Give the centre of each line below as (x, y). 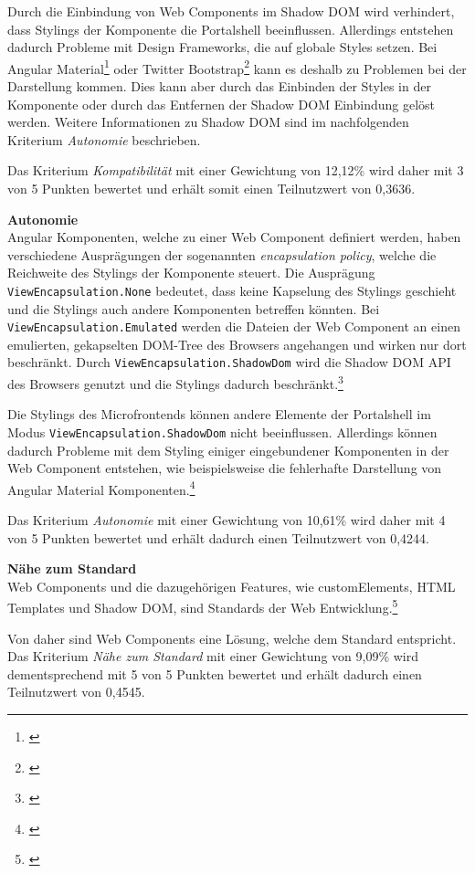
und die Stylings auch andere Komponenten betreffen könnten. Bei (194, 308)
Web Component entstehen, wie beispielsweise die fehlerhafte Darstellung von (225, 468)
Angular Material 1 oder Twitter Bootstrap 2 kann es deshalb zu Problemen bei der (237, 67)
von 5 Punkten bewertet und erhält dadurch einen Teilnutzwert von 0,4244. (218, 537)
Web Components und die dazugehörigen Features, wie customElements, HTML (232, 586)
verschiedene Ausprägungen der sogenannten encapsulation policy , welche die (222, 254)
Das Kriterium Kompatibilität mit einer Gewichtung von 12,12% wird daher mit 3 (236, 170)
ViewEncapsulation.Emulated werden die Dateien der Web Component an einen (234, 326)
